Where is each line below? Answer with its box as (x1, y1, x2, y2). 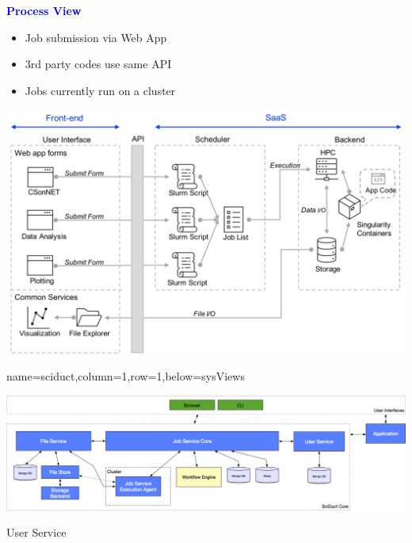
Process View (6, 2, 82, 18)
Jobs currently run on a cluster (25, 82, 176, 98)
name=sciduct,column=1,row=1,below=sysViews (6, 368, 245, 384)
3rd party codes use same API (25, 55, 172, 72)
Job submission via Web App (25, 29, 167, 45)
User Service (6, 524, 67, 541)
